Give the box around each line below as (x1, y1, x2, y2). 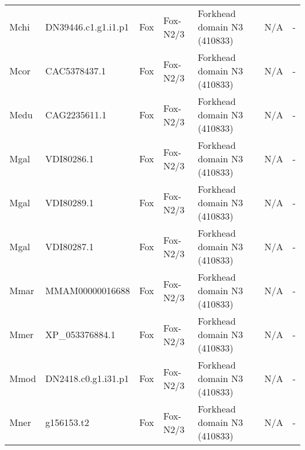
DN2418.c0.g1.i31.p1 (45, 371, 129, 385)
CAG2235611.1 (45, 108, 107, 121)
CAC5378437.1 (45, 64, 106, 77)
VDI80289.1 (45, 196, 94, 209)
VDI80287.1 (45, 240, 94, 253)
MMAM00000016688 (45, 284, 130, 297)
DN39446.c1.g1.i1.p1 (45, 20, 129, 33)
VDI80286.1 (45, 152, 94, 165)
